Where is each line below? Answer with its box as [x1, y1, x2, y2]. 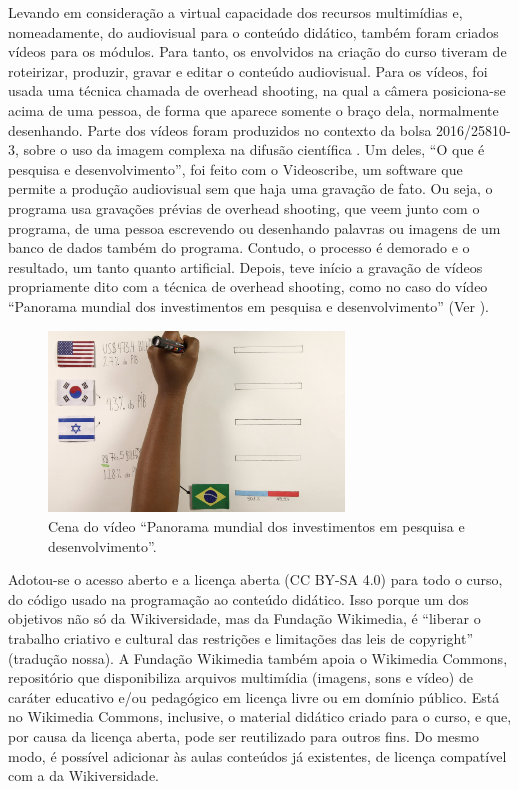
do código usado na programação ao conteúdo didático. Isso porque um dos [8, 588, 469, 609]
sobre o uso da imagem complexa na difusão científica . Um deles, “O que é [23, 139, 485, 160]
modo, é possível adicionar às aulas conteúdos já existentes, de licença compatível [8, 745, 507, 766]
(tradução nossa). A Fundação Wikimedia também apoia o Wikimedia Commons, [8, 647, 508, 668]
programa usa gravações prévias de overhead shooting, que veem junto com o [8, 197, 480, 218]
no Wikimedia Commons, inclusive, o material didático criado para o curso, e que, [8, 706, 512, 727]
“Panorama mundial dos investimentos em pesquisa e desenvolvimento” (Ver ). [8, 295, 489, 316]
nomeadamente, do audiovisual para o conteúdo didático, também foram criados [8, 21, 499, 42]
